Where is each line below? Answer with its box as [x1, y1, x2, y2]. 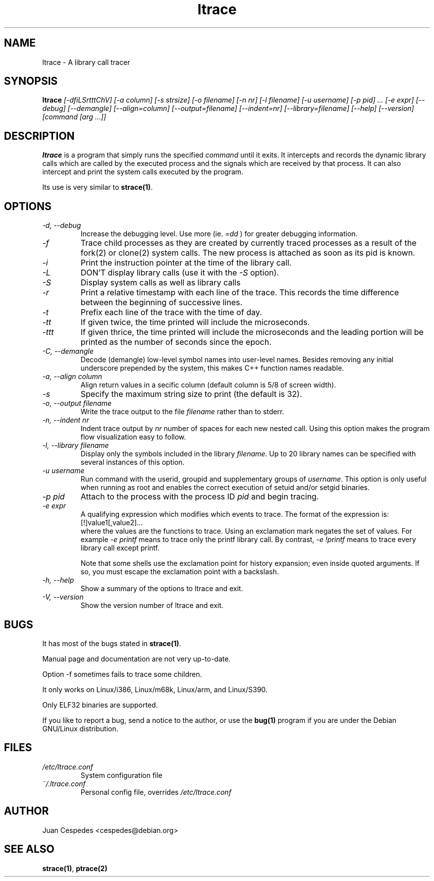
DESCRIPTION [4, 129, 75, 142]
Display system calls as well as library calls [80, 277, 241, 288]
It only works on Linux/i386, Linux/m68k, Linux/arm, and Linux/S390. [42, 685, 268, 694]
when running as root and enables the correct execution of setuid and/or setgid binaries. [80, 483, 370, 492]
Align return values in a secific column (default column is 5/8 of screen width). [80, 381, 336, 389]
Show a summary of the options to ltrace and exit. [80, 584, 243, 593]
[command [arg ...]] [42, 112, 107, 121]
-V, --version [42, 593, 84, 602]
